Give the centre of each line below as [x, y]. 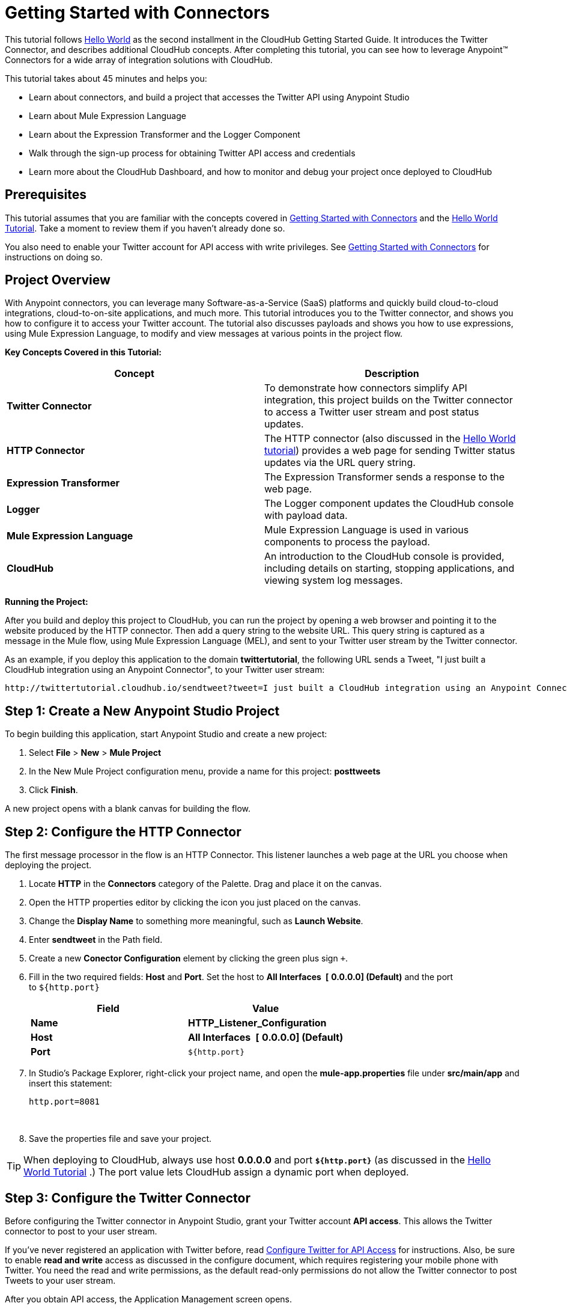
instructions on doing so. [54, 257]
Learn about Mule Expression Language [108, 115]
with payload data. [306, 516]
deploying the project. [48, 865]
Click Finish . [53, 790]
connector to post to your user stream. [81, 1231]
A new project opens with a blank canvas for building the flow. [128, 809]
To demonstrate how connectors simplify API [366, 388]
